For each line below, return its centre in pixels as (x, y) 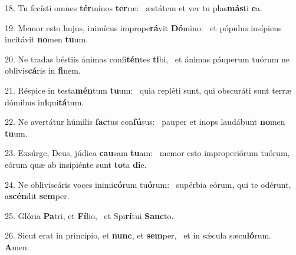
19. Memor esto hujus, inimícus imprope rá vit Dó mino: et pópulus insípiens (143, 27)
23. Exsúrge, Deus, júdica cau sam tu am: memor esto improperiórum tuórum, (147, 153)
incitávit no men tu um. (47, 39)
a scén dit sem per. (37, 196)
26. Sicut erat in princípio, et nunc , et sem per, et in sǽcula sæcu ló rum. (138, 235)
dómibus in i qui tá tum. (45, 102)
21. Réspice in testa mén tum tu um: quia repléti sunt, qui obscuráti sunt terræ (148, 90)
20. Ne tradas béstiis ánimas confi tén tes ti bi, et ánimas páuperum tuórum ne (147, 59)
